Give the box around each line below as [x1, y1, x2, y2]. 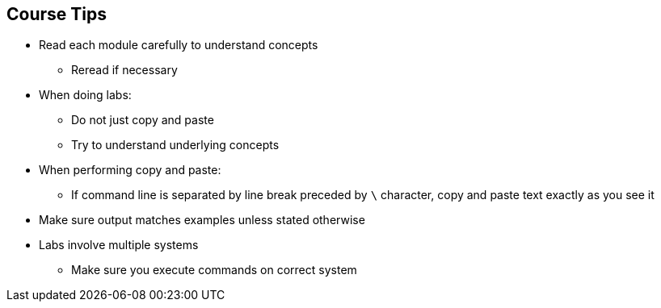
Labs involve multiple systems [39, 238, 199, 252]
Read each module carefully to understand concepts [39, 38, 318, 52]
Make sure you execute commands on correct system [71, 263, 357, 277]
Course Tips [6, 4, 107, 24]
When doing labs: [39, 88, 132, 102]
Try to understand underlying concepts [71, 138, 280, 152]
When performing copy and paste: [39, 163, 221, 177]
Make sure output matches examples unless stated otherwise [39, 213, 365, 227]
